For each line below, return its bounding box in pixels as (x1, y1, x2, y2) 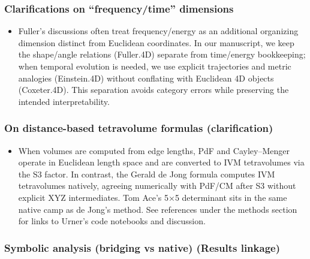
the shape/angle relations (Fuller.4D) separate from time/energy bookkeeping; (18, 48, 306, 61)
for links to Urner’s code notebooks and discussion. (18, 215, 206, 227)
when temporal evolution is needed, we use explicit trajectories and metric (18, 60, 291, 72)
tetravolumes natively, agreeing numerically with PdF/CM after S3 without (18, 179, 296, 192)
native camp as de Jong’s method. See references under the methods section (18, 203, 297, 215)
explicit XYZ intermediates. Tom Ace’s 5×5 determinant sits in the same (18, 191, 287, 203)
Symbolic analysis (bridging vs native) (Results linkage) (4, 240, 280, 255)
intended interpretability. (18, 95, 110, 107)
